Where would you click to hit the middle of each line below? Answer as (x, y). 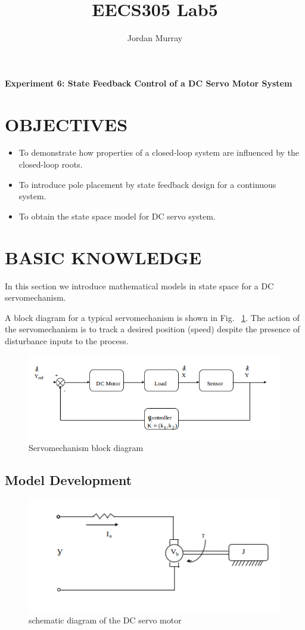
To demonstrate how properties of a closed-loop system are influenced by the (159, 152)
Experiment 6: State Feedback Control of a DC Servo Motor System (149, 83)
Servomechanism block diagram (86, 448)
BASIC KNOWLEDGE (103, 257)
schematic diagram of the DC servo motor (105, 620)
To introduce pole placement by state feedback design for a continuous (147, 184)
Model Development (69, 480)
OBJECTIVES (66, 124)
